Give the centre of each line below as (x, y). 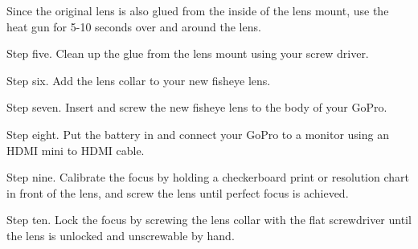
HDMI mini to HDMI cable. (76, 150)
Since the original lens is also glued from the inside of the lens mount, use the (198, 10)
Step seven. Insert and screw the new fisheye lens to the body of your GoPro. (197, 107)
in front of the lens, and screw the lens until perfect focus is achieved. (178, 192)
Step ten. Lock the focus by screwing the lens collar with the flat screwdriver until (209, 220)
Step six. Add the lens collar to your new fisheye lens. (139, 80)
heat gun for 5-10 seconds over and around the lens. (134, 26)
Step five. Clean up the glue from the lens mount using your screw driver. (188, 53)
